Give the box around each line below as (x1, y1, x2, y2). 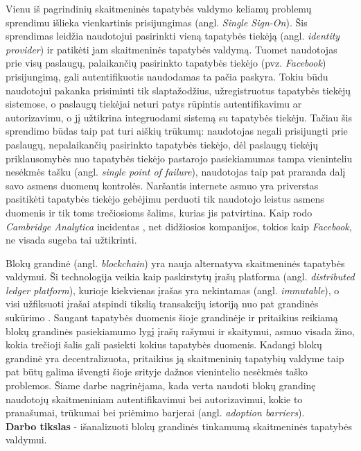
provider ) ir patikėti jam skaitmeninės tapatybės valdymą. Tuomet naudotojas (6, 42, 337, 56)
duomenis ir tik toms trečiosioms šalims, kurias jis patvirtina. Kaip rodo (6, 205, 312, 219)
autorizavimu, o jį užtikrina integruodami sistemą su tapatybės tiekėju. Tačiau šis (6, 110, 352, 124)
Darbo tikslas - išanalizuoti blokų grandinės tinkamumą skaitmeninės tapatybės (6, 418, 352, 433)
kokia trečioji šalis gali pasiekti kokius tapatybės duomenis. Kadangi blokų (6, 337, 322, 352)
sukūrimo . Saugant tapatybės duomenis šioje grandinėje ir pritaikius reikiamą (6, 310, 338, 325)
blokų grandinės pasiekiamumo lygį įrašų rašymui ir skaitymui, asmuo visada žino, (6, 323, 355, 338)
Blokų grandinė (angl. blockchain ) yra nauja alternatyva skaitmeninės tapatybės (6, 255, 345, 270)
